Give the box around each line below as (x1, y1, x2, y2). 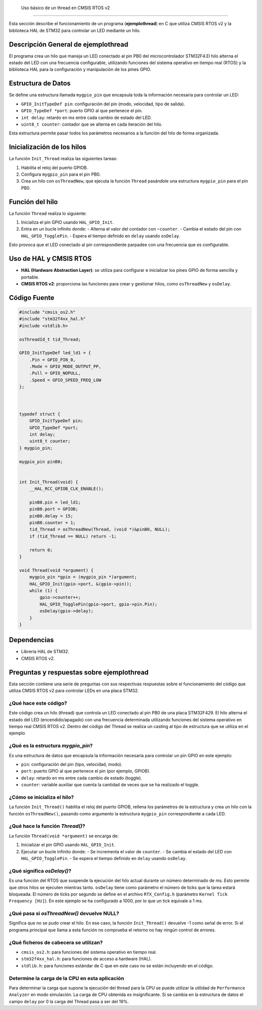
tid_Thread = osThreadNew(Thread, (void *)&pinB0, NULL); (29, 527, 170, 532)
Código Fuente (9, 294, 54, 302)
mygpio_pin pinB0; (19, 459, 63, 464)
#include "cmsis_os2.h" (19, 309, 76, 315)
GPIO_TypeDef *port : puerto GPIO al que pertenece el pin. (21, 108, 143, 114)
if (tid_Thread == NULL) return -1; (29, 533, 116, 539)
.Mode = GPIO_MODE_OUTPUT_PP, (29, 364, 101, 369)
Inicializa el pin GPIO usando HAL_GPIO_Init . (21, 219, 114, 225)
